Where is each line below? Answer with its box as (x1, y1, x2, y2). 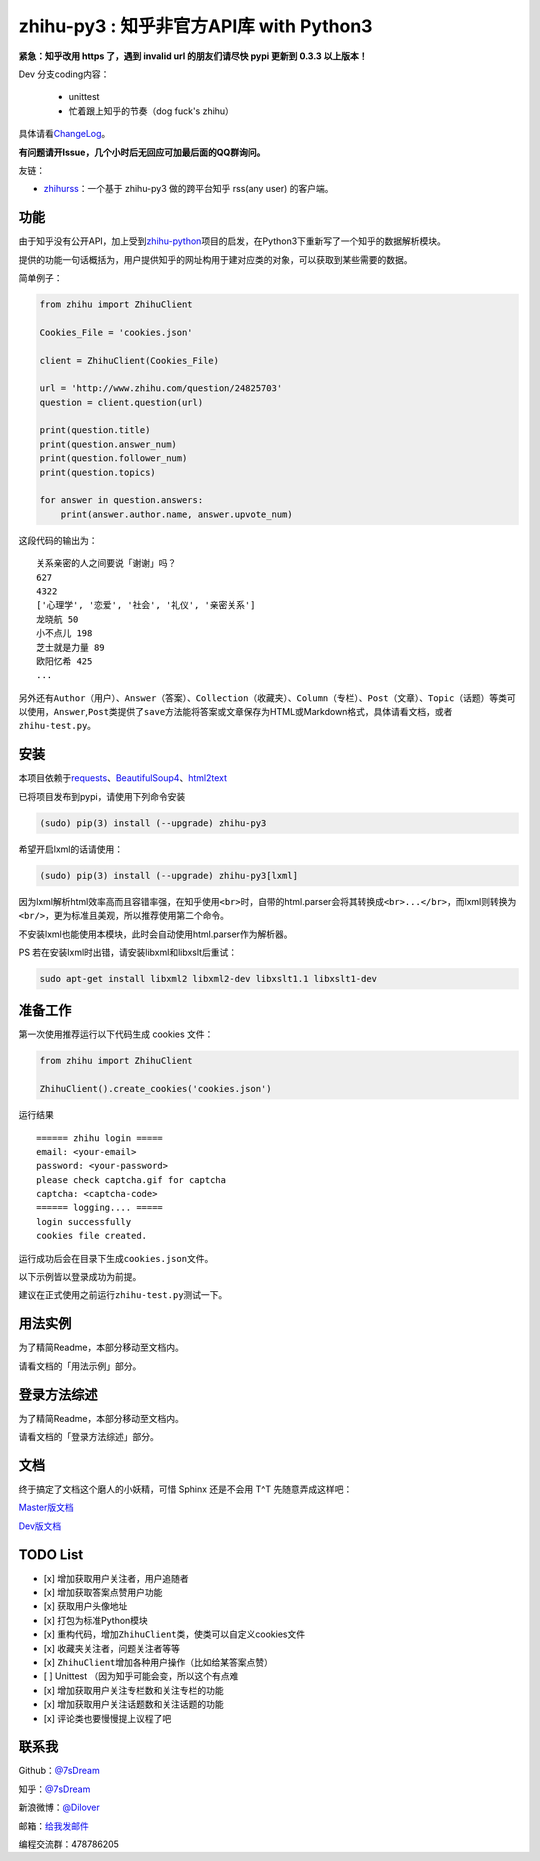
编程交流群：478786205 (18, 1838, 120, 1850)
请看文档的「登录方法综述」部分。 (18, 1431, 159, 1443)
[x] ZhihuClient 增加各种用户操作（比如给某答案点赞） (43, 1656, 274, 1668)
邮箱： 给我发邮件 (18, 1820, 89, 1832)
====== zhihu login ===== (36, 1132, 164, 1144)
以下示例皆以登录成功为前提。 (18, 1271, 142, 1283)
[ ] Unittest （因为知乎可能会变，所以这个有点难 (43, 1670, 239, 1682)
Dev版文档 (18, 1520, 62, 1532)
